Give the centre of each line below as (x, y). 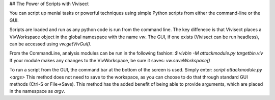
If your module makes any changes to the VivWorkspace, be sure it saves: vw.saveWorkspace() (110, 60)
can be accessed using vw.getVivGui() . (50, 44)
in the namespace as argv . (37, 91)
